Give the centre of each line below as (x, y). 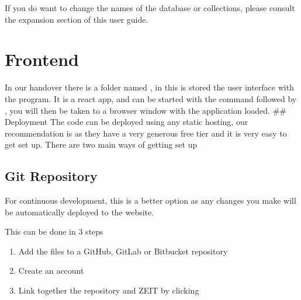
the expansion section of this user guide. (77, 19)
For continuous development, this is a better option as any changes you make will (150, 200)
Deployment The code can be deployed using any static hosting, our (127, 122)
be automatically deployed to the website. (79, 212)
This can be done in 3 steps (54, 231)
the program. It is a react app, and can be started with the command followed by (151, 98)
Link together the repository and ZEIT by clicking (109, 290)
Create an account (51, 271)
